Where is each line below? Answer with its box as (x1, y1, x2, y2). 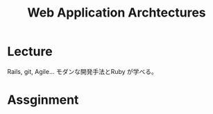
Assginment (7, 92, 79, 108)
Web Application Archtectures (27, 5, 206, 21)
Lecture (7, 44, 53, 59)
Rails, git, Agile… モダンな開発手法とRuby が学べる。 (7, 67, 158, 75)
